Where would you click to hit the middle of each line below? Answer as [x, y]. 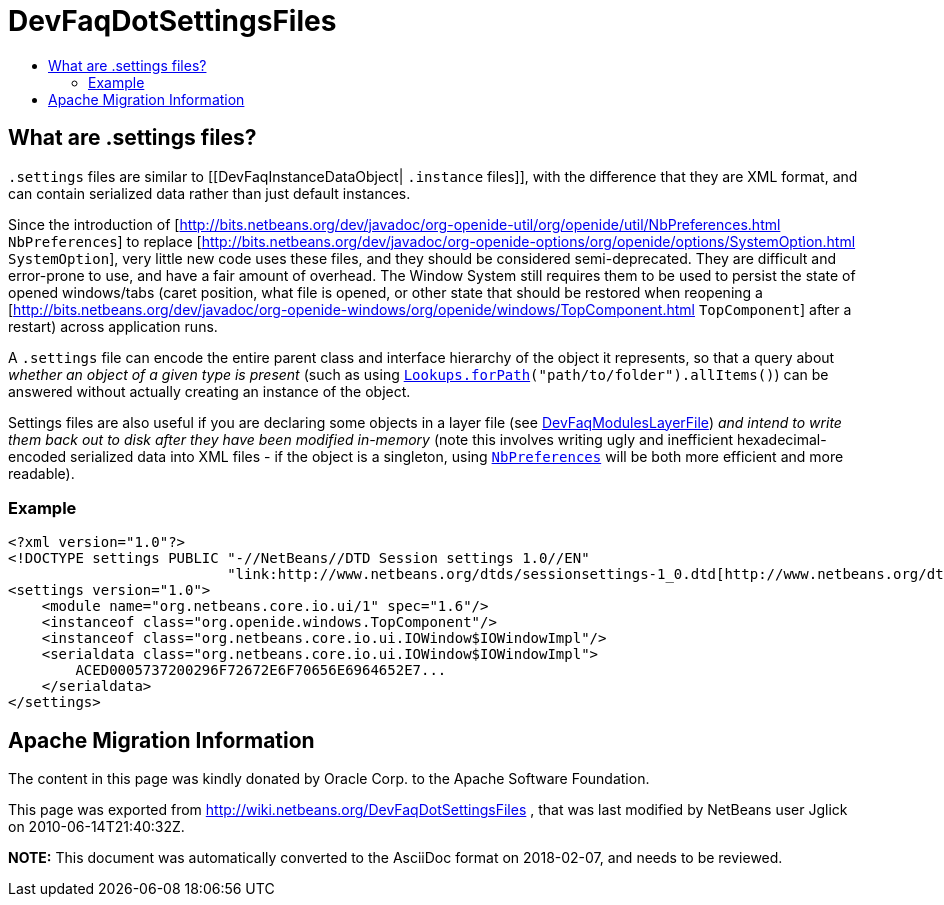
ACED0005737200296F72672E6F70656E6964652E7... [261, 670]
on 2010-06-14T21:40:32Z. [96, 827]
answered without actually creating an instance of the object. [209, 391]
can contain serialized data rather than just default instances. [209, 193]
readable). [41, 473]
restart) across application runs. [113, 326]
